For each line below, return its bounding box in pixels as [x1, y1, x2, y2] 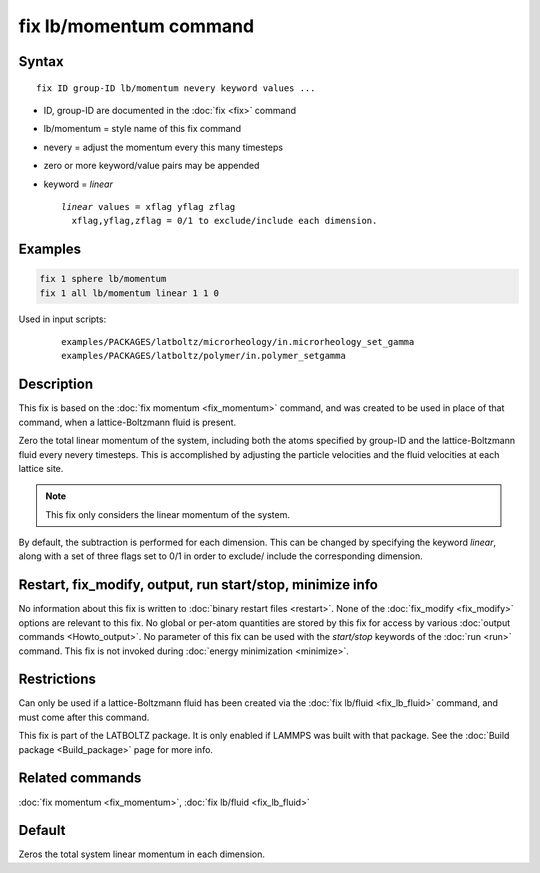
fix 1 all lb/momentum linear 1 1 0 [39, 287, 220, 299]
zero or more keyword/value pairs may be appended [43, 160, 260, 172]
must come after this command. [18, 711, 150, 723]
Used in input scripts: [18, 313, 107, 325]
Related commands [18, 770, 142, 787]
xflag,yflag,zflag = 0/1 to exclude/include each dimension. [71, 215, 378, 227]
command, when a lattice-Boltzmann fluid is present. [18, 416, 237, 428]
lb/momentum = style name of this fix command [43, 123, 242, 135]
